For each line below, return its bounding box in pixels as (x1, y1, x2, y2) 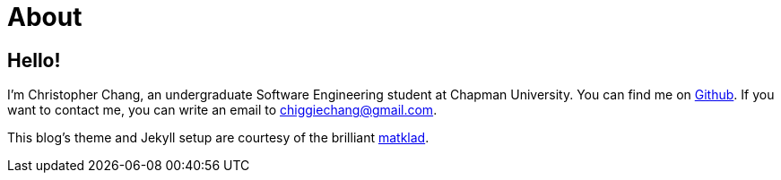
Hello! (7, 48, 61, 72)
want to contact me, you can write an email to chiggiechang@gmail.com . (7, 102, 438, 118)
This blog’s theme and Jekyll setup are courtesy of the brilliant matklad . (7, 130, 430, 146)
